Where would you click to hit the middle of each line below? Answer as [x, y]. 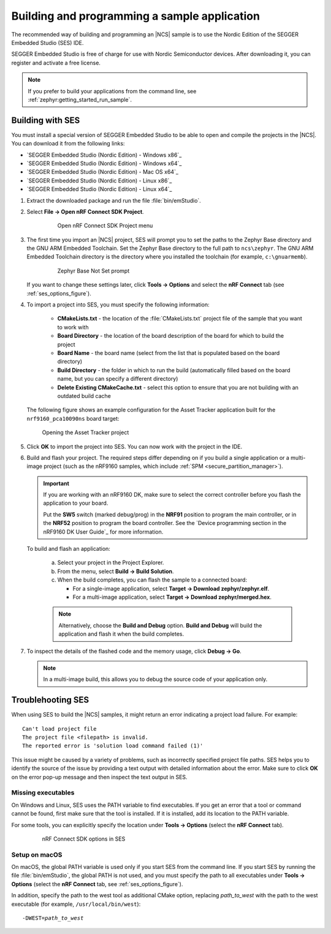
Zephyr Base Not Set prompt [93, 271]
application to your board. [76, 503]
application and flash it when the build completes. [121, 634]
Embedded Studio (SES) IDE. [48, 42]
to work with [73, 327]
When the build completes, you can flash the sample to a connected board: [152, 580]
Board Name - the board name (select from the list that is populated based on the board [169, 353]
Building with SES [46, 120]
